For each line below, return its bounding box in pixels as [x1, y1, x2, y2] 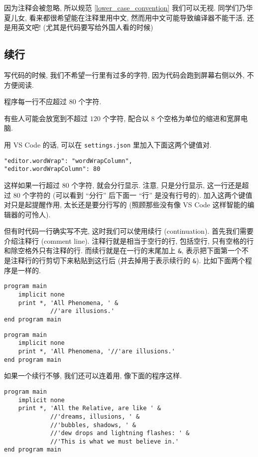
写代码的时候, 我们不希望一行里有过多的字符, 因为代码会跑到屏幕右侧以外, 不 [4, 69, 254, 80]
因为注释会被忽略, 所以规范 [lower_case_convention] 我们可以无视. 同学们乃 [4, 2, 246, 12]
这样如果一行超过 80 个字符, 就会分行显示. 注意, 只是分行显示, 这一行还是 [4, 179, 242, 190]
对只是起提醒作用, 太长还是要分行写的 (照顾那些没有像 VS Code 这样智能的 [4, 199, 248, 210]
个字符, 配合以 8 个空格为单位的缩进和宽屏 [103, 113, 241, 123]
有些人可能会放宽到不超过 [4, 113, 88, 123]
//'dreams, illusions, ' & [50, 413, 140, 420]
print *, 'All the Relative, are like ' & [18, 405, 161, 412]
